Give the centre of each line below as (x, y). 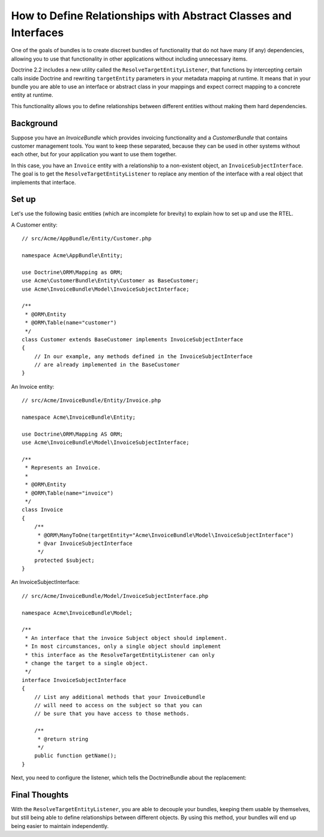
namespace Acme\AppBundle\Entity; (72, 256)
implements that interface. (43, 182)
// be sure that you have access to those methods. (112, 714)
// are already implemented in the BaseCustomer (107, 365)
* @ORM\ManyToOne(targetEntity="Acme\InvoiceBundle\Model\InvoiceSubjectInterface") (166, 535)
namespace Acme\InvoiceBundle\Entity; (79, 417)
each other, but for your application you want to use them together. (94, 154)
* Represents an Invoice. (63, 468)
